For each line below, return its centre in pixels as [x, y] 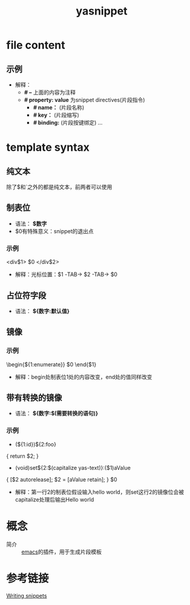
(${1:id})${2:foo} [35, 444]
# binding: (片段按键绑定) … [68, 123]
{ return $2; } [23, 456]
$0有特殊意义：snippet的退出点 [54, 231]
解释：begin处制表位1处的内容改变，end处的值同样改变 [84, 377]
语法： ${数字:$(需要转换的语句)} [57, 414]
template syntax [48, 147]
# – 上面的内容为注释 [50, 92]
